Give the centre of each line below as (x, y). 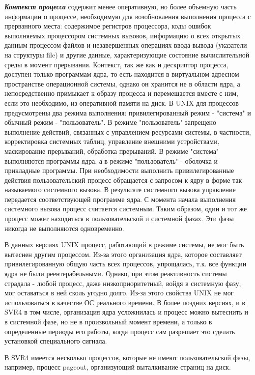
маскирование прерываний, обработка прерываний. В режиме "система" (112, 151)
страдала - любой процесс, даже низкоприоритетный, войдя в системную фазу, (123, 283)
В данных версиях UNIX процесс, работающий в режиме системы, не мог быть (124, 245)
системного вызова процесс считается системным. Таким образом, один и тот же (126, 209)
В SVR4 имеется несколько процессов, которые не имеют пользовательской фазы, (127, 357)
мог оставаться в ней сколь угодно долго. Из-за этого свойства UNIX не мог (119, 293)
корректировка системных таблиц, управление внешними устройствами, (112, 141)
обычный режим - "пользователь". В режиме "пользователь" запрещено (111, 122)
